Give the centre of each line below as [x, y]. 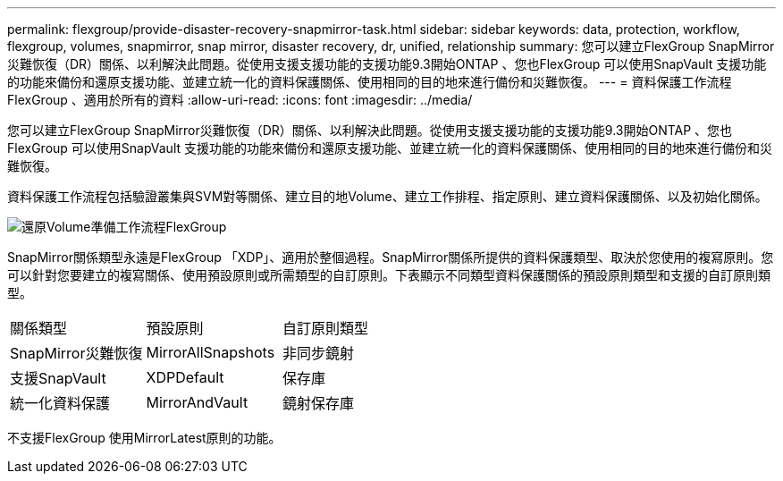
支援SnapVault [58, 378]
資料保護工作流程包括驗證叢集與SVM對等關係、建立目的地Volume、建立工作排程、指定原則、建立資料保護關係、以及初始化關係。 [387, 196]
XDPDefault [185, 377]
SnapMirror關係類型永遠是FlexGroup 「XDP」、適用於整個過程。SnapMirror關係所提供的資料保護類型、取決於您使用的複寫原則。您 [391, 257]
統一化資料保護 [60, 403]
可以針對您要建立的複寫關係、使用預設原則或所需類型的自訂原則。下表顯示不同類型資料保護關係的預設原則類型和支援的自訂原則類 [389, 275]
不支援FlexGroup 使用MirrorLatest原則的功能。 [144, 438]
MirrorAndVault [197, 402]
